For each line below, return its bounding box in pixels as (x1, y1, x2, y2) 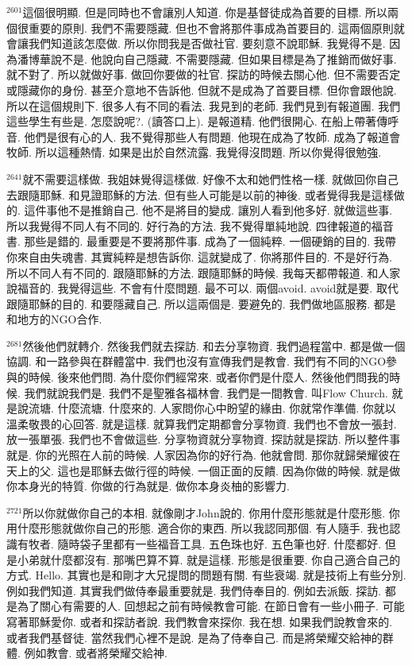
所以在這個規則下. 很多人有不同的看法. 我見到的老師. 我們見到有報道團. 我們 (6, 97, 401, 114)
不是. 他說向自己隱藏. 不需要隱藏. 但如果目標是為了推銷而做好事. (61, 50, 397, 67)
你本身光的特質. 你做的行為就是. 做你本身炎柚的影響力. (6, 478, 290, 494)
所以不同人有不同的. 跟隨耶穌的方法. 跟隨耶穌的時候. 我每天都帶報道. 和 (6, 264, 379, 281)
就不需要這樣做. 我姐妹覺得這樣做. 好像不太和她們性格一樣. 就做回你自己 (22, 170, 399, 187)
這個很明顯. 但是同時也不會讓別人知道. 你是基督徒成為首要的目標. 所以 (22, 4, 388, 20)
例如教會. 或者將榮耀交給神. (24, 645, 167, 661)
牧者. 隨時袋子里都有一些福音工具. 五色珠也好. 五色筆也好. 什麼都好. (28, 536, 382, 552)
